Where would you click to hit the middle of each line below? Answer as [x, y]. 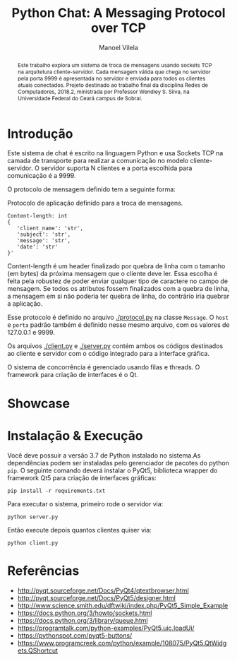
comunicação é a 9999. [42, 176]
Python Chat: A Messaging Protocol [119, 13]
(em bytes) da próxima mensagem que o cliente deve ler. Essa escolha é [113, 274]
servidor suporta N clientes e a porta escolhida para [117, 168]
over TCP [119, 28]
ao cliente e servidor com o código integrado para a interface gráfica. [109, 354]
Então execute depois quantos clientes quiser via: [79, 530]
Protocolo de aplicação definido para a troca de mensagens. [95, 203]
